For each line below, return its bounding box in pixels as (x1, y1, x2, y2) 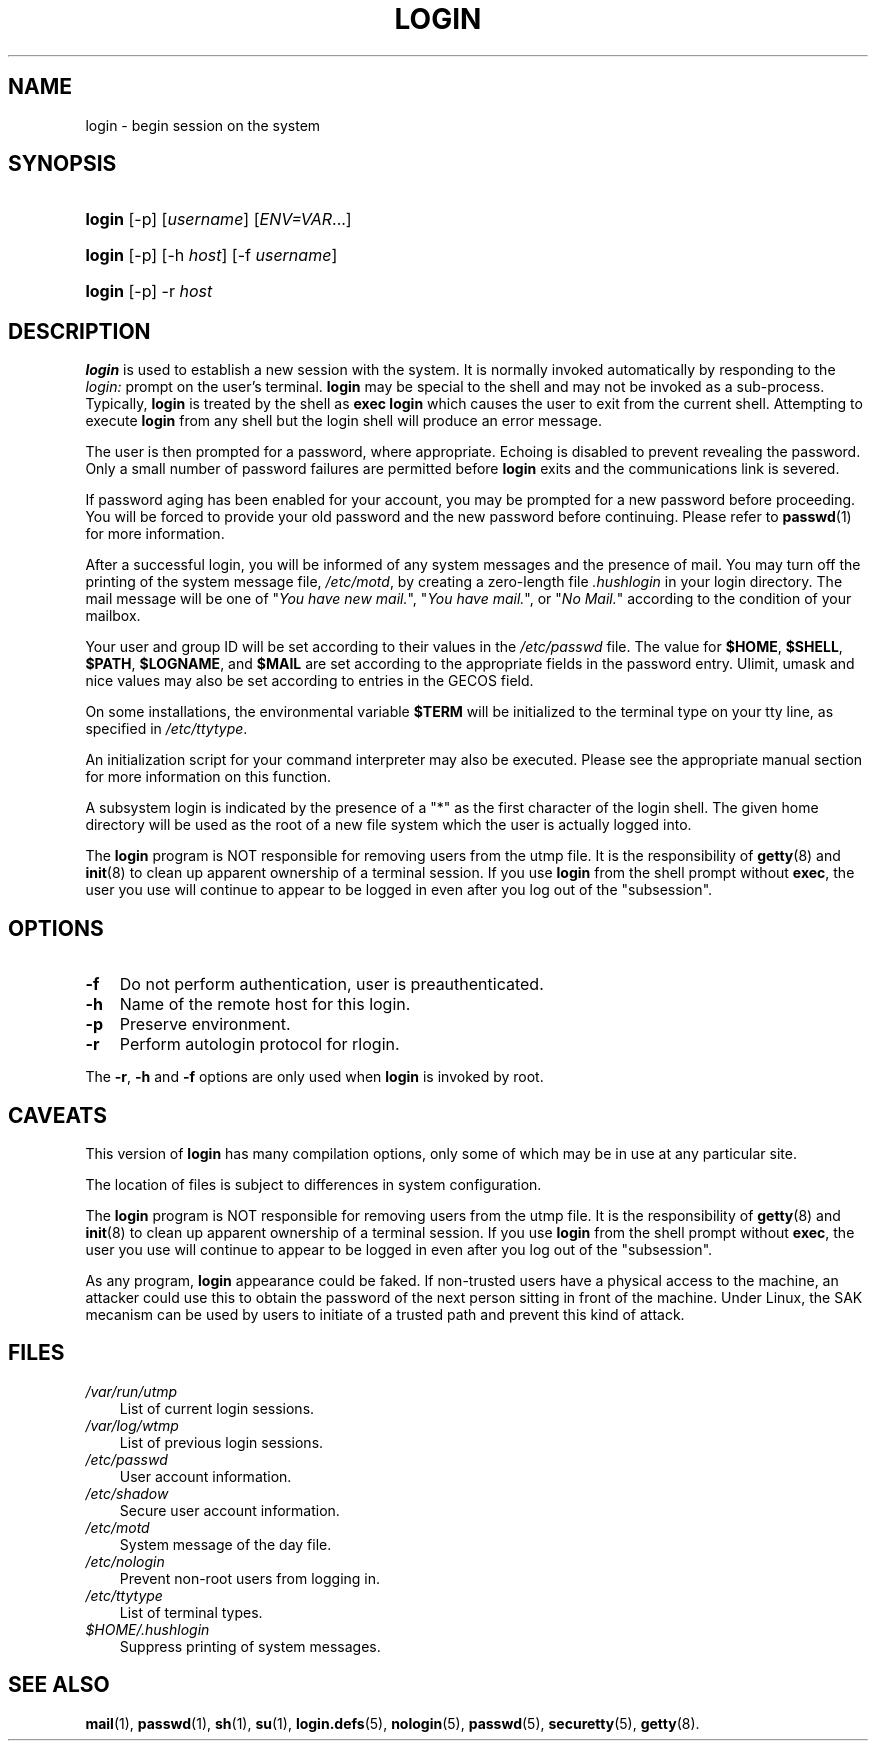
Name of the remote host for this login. (119, 994, 411, 1015)
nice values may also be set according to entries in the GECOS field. (85, 672, 534, 690)
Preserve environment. (119, 1014, 291, 1035)
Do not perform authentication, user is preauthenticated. (119, 974, 544, 995)
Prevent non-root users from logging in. (119, 1569, 381, 1587)
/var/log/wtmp (85, 1416, 179, 1434)
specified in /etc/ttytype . (85, 720, 248, 738)
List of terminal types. (119, 1603, 263, 1621)
